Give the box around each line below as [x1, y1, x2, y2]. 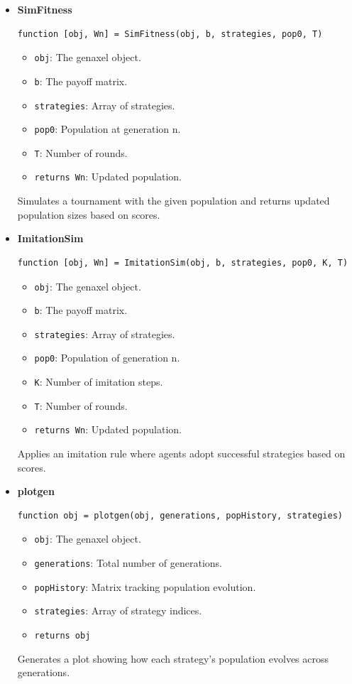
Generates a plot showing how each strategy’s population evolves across [17, 651, 329, 666]
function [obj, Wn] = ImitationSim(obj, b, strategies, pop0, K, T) [17, 257, 348, 268]
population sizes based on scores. [17, 207, 160, 222]
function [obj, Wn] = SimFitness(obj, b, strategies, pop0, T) [17, 28, 323, 39]
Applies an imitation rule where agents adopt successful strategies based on [17, 446, 346, 461]
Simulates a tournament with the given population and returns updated [17, 193, 330, 208]
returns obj [34, 631, 91, 641]
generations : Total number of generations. [34, 555, 223, 570]
